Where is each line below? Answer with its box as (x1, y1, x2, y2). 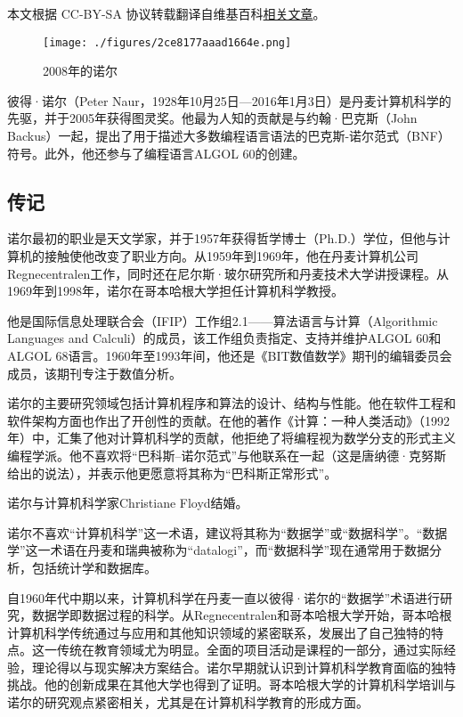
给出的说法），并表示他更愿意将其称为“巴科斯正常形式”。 (7, 463, 337, 482)
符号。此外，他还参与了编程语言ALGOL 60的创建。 (7, 143, 305, 162)
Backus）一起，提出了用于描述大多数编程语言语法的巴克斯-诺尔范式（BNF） (7, 126, 451, 145)
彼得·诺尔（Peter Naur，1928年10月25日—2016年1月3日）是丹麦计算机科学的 (7, 91, 451, 110)
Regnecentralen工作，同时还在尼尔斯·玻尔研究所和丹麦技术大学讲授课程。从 (7, 264, 450, 282)
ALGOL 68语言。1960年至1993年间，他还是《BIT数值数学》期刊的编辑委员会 (7, 346, 452, 364)
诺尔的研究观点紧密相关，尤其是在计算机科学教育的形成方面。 (7, 693, 369, 712)
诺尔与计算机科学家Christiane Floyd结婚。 (7, 493, 248, 512)
